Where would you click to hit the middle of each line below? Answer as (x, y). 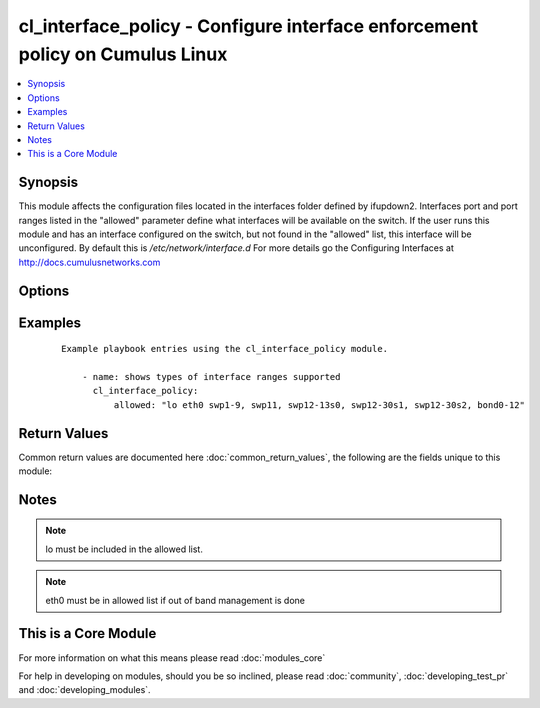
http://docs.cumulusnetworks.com (89, 262)
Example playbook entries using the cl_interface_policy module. (225, 349)
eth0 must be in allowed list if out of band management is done (175, 600)
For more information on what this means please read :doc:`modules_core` (172, 657)
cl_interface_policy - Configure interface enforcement (248, 26)
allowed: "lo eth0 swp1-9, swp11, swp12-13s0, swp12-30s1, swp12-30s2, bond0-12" (319, 404)
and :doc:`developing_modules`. (84, 690)
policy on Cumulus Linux (123, 54)
